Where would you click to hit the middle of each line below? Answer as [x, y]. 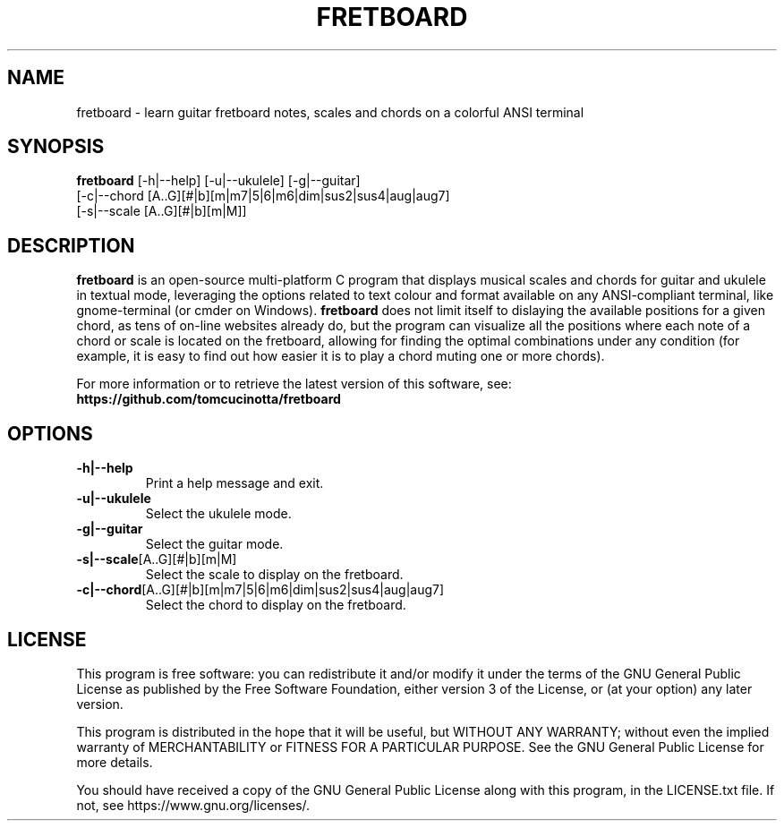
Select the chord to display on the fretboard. [276, 605]
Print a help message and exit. [234, 483]
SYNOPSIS [56, 147]
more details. [115, 762]
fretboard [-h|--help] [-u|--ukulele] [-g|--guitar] [218, 181]
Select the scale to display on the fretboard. [274, 575]
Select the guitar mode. [214, 544]
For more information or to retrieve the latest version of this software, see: [294, 384]
